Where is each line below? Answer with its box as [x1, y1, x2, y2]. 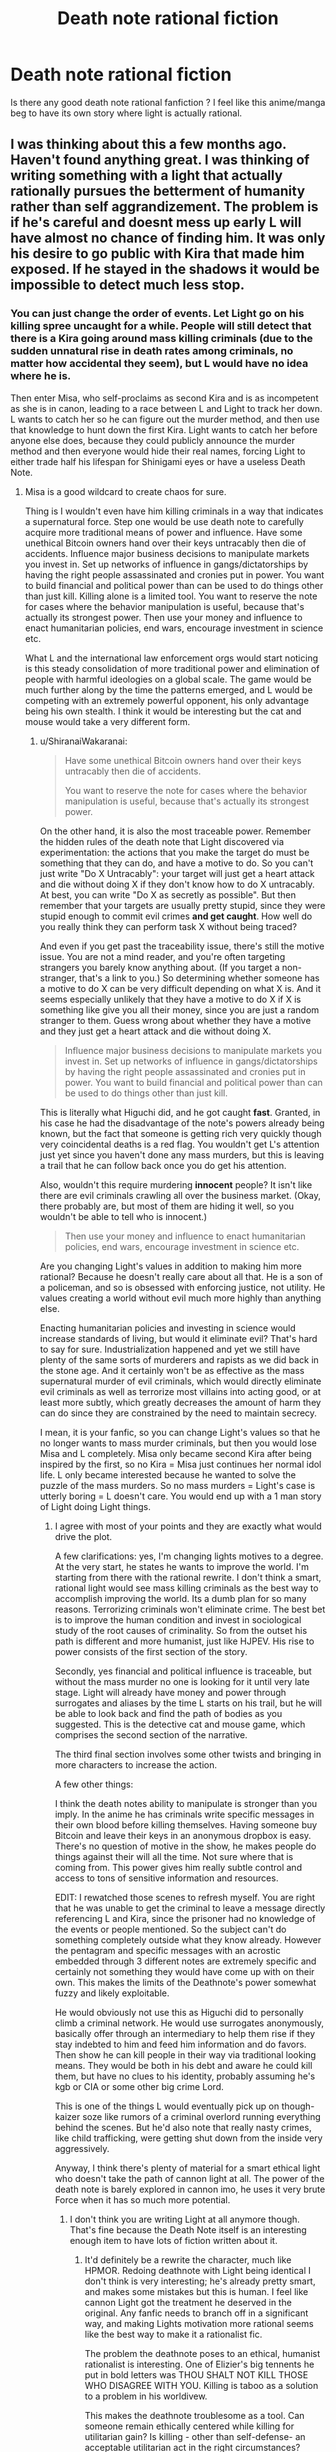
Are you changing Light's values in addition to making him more [39, 1260, 302, 1272]
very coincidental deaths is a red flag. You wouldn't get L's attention [39, 1138, 320, 1150]
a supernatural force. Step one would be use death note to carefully [24, 515, 305, 527]
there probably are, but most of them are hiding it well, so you [39, 1200, 295, 1212]
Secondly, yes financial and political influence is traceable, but [54, 1665, 312, 1677]
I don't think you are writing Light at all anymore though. [69, 2213, 300, 2225]
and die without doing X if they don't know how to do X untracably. [39, 878, 315, 890]
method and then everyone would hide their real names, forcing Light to [10, 445, 306, 457]
